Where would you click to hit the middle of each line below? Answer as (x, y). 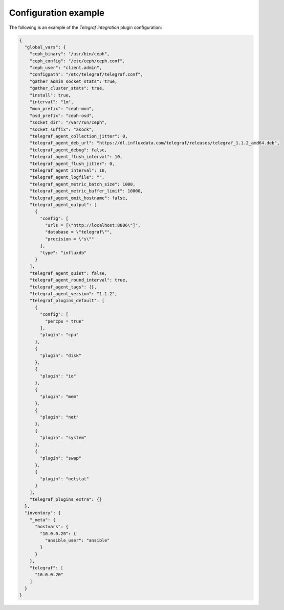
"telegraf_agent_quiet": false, (68, 273)
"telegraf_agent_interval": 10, (68, 170)
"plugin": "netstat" (65, 479)
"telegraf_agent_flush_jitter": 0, (72, 164)
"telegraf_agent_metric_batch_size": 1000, (82, 184)
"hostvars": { (52, 527)
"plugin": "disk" (61, 355)
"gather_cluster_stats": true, (67, 88)
